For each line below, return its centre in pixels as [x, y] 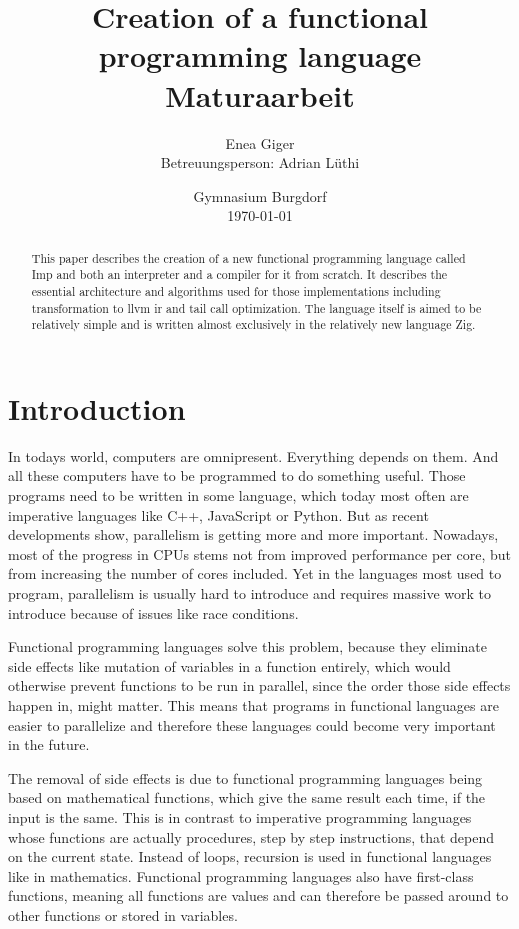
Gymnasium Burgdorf [260, 195]
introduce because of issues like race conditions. [153, 612]
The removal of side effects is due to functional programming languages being [245, 777]
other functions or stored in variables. [123, 914]
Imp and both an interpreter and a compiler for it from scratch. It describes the [239, 274]
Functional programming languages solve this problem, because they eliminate [247, 646]
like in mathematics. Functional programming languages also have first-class [241, 875]
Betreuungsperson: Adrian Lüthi [260, 162]
